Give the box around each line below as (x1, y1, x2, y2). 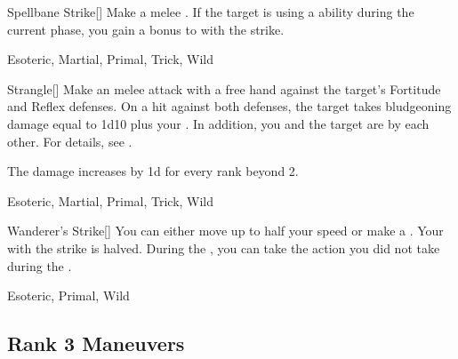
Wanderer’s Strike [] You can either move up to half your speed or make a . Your (7, 221, 444, 240)
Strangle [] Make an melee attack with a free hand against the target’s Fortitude (7, 79, 441, 98)
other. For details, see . (7, 132, 133, 150)
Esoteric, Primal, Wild (7, 286, 130, 305)
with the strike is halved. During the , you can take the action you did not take (7, 238, 440, 257)
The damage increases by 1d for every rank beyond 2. (7, 162, 299, 180)
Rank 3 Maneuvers (7, 330, 185, 357)
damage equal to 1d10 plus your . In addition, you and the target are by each (7, 114, 430, 132)
